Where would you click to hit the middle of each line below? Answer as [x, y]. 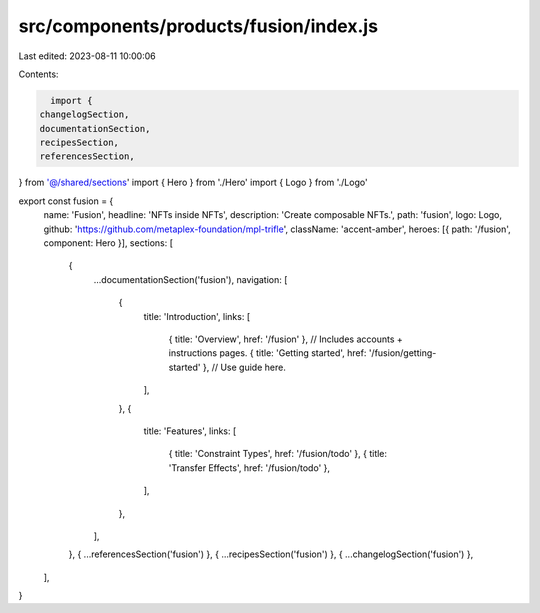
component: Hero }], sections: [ [108, 243]
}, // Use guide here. [244, 367]
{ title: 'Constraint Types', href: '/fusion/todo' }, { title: [278, 454]
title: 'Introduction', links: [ [197, 316]
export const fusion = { [66, 201]
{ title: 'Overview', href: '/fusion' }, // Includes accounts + [286, 339]
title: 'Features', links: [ [190, 431]
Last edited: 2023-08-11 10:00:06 [87, 56]
